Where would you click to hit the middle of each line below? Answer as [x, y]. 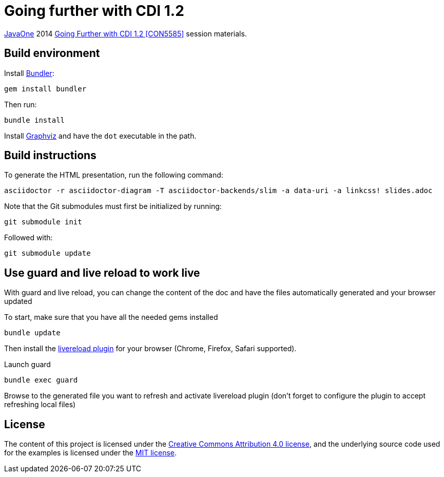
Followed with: [28, 238]
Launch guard [27, 365]
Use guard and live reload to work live [102, 273]
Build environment [52, 53]
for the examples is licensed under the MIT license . [91, 453]
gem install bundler [45, 89]
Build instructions [50, 156]
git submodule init [43, 222]
